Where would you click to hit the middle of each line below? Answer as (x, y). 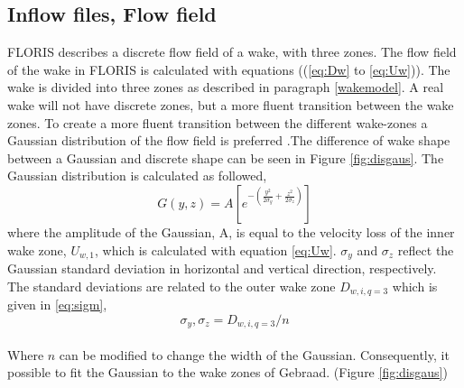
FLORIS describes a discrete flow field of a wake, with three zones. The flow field (232, 52)
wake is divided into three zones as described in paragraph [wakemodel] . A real (226, 87)
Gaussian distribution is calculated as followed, (137, 176)
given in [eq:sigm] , (57, 305)
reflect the (426, 249)
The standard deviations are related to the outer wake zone (172, 286)
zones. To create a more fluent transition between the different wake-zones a (218, 122)
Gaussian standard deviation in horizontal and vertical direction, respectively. (222, 268)
